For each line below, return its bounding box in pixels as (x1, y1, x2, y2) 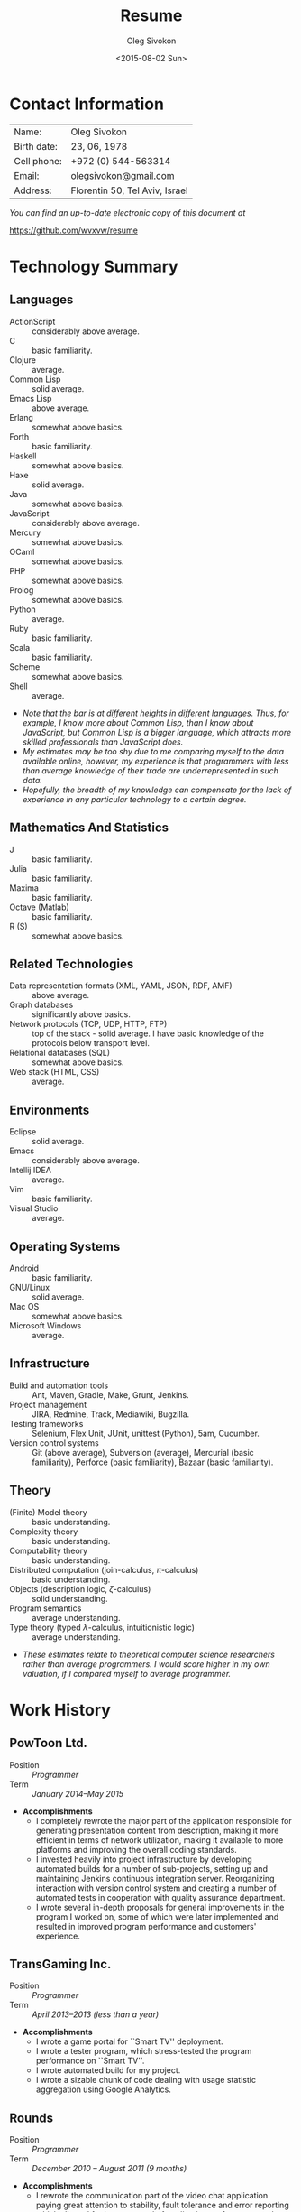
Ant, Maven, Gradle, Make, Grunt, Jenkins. (32, 1389, 189, 1400)
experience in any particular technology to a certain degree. (22, 793, 247, 804)
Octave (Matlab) (9, 902, 69, 912)
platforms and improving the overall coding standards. (35, 1844, 237, 1855)
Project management (9, 1399, 87, 1410)
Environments (9, 1102, 90, 1117)
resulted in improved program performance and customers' (35, 1920, 257, 1931)
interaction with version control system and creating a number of (35, 1883, 277, 1893)
